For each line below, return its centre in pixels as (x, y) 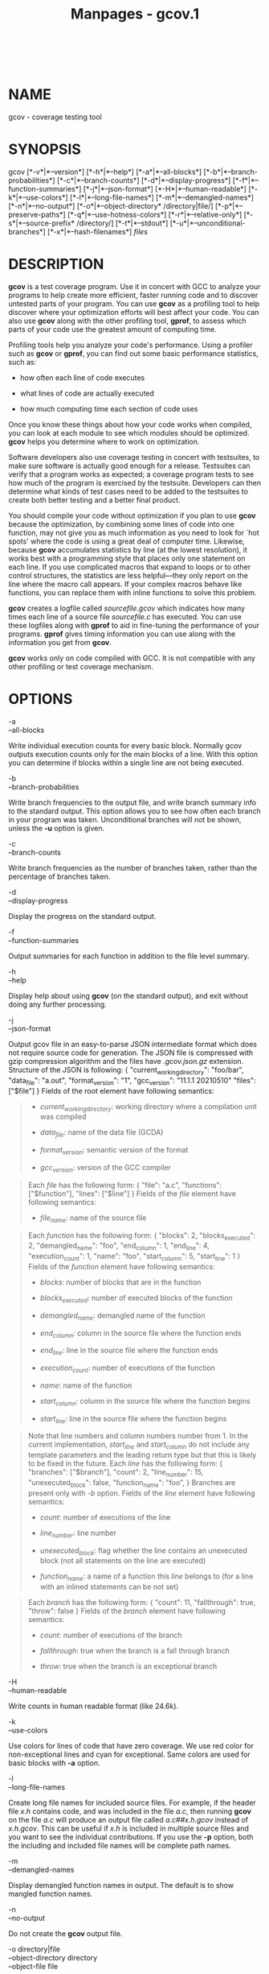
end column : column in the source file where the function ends (141, 1334)
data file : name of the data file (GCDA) (102, 1134)
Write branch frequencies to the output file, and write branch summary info (132, 802)
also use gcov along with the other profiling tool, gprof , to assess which (127, 321)
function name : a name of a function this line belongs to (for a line (147, 1577)
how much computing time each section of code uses (109, 409)
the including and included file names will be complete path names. (120, 1846)
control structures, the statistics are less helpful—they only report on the (128, 575)
